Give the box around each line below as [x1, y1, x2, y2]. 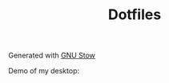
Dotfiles [107, 6, 162, 24]
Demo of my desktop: [8, 66, 80, 76]
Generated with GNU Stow [8, 50, 96, 61]
